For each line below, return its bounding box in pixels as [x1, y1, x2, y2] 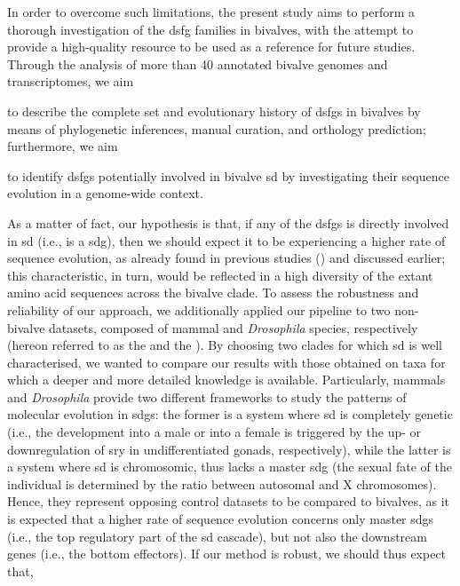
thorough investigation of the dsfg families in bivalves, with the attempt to [7, 20, 414, 38]
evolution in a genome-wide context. [7, 184, 203, 202]
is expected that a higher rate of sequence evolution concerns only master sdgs [7, 510, 434, 528]
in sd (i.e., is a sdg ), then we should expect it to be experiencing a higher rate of [7, 231, 446, 249]
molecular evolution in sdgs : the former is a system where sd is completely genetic [7, 405, 453, 424]
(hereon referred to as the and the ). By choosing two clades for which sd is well [7, 336, 442, 354]
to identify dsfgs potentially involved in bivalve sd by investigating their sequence [7, 166, 449, 185]
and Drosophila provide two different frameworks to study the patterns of [7, 387, 407, 406]
